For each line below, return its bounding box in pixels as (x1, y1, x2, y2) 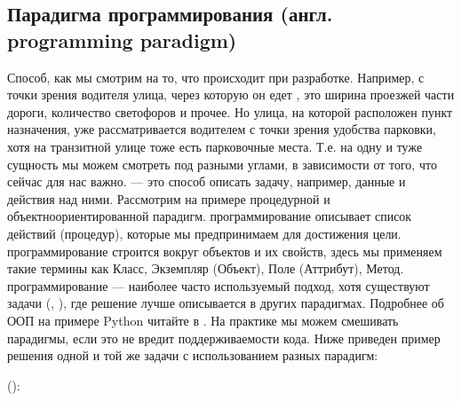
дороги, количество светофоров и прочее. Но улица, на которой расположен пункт (7, 102, 453, 121)
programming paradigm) (7, 26, 237, 53)
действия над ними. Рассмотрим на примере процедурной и (7, 189, 330, 208)
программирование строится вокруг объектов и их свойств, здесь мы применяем (7, 241, 442, 260)
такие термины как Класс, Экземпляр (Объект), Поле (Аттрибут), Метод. (7, 259, 404, 278)
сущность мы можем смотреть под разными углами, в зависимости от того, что (7, 154, 437, 173)
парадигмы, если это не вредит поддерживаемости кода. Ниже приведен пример (7, 328, 441, 347)
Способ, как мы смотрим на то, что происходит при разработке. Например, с (7, 67, 425, 86)
